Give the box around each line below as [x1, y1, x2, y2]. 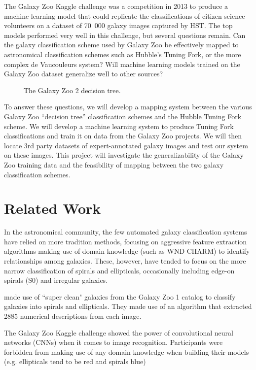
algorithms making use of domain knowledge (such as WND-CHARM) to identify [4, 246, 250, 256]
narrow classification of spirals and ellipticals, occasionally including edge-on [4, 265, 235, 275]
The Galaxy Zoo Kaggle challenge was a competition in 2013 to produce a [4, 1, 228, 11]
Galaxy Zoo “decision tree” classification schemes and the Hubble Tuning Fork [4, 111, 242, 121]
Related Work [4, 198, 101, 218]
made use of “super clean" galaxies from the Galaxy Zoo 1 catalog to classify [4, 291, 236, 302]
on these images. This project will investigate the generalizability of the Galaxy [4, 150, 244, 160]
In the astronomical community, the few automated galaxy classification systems [4, 227, 247, 237]
